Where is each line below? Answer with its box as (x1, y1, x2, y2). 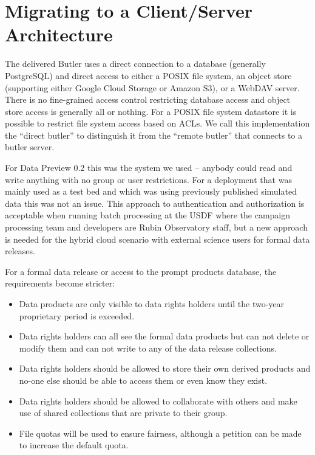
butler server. (5, 141, 55, 153)
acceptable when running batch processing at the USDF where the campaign (5, 209, 291, 221)
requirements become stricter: (5, 277, 115, 290)
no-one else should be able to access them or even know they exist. (19, 373, 268, 386)
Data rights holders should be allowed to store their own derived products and (19, 362, 311, 375)
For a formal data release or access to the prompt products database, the (5, 265, 277, 277)
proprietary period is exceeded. (19, 309, 135, 322)
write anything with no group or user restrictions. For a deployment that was (5, 173, 292, 186)
